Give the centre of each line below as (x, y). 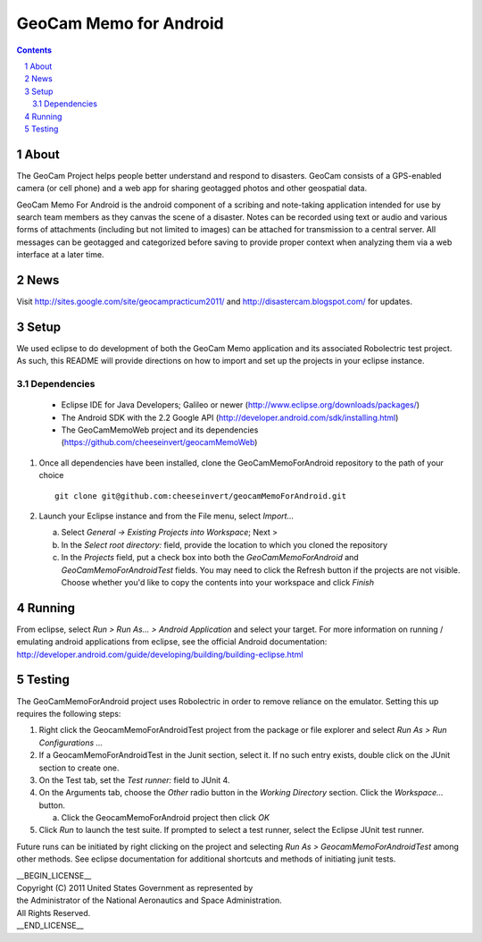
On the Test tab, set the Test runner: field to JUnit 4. (134, 780)
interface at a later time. (60, 255)
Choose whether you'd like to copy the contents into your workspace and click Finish (218, 582)
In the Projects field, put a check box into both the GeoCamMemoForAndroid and (210, 558)
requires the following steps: (69, 713)
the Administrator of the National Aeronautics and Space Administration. (149, 900)
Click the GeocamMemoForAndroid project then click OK (165, 818)
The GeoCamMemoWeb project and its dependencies (160, 430)
